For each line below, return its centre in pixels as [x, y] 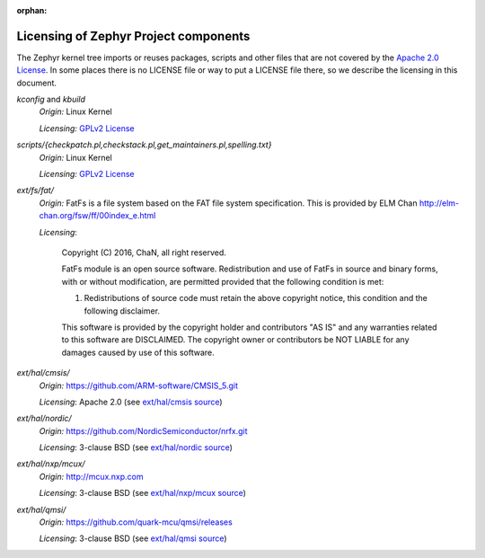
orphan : [32, 10]
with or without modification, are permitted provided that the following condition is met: [223, 281]
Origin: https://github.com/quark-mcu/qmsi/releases [136, 522]
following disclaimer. [122, 311]
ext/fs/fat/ [35, 190]
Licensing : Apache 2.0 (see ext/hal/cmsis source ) [131, 402]
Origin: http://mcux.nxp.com [91, 476]
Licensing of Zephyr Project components [133, 36]
